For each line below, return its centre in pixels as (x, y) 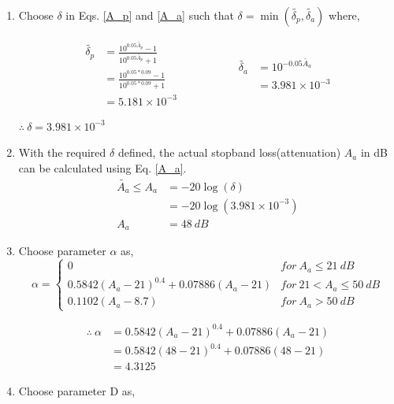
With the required (62, 152)
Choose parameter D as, (77, 391)
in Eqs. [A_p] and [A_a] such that (150, 15)
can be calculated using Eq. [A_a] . (102, 167)
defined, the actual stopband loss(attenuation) (229, 152)
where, (344, 15)
